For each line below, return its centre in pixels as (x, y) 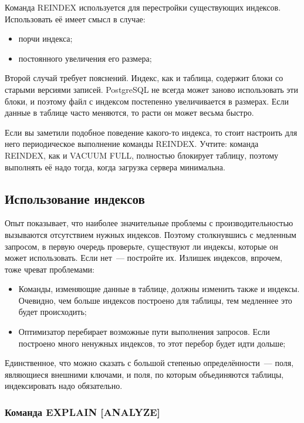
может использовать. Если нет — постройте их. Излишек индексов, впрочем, (143, 258)
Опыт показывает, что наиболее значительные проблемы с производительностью (149, 223)
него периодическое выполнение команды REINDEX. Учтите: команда (132, 144)
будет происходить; (53, 312)
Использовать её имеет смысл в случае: (75, 19)
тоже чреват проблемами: (50, 269)
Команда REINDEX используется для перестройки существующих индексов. (143, 7)
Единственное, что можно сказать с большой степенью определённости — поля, (149, 363)
